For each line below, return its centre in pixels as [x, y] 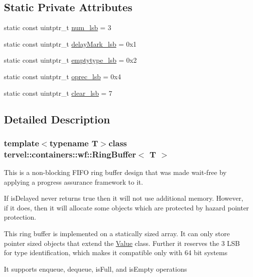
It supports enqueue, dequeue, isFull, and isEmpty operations [96, 268]
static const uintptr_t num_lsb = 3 [58, 27]
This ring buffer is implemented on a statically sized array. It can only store [117, 234]
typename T [74, 143]
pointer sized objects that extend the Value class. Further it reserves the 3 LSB [122, 243]
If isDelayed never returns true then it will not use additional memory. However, [124, 198]
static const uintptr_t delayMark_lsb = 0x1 [70, 43]
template [22, 143]
